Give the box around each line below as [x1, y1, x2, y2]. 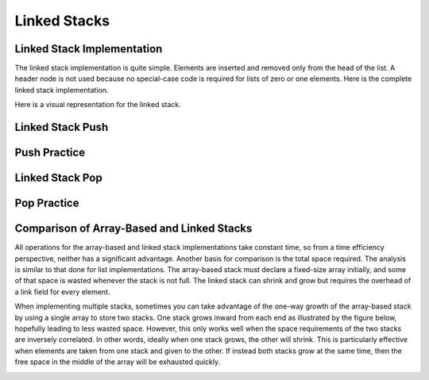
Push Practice [14, 146, 86, 159]
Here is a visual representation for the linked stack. [14, 100, 182, 109]
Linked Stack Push [14, 121, 109, 134]
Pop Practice [14, 197, 79, 210]
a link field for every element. [14, 286, 110, 297]
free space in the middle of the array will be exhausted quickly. [14, 357, 221, 367]
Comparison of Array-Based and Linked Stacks [14, 222, 253, 236]
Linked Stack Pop [14, 171, 102, 185]
